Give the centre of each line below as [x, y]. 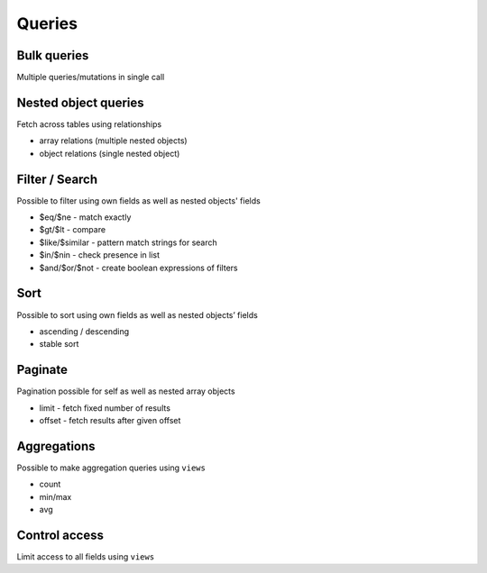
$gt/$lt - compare [73, 230]
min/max [55, 496]
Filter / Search [57, 179]
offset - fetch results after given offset [110, 420]
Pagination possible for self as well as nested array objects [126, 391]
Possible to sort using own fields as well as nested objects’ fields [138, 314]
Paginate [42, 370]
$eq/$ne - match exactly [85, 217]
